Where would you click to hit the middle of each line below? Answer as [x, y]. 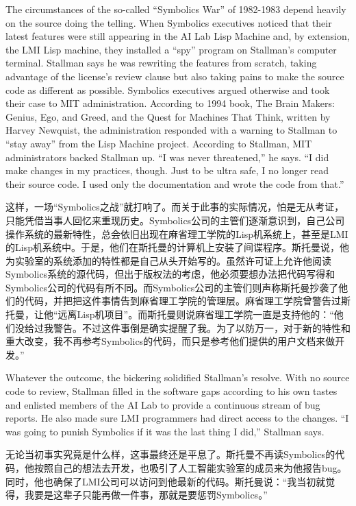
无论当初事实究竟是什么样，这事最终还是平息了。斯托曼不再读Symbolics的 [170, 454]
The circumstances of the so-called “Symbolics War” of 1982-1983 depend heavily [176, 9]
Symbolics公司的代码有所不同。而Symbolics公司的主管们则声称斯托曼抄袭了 [172, 287]
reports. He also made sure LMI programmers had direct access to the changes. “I [177, 418]
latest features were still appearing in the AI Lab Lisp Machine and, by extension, [178, 36]
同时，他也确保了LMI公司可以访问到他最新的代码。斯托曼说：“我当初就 [166, 481]
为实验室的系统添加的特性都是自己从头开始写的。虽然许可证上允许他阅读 [168, 260]
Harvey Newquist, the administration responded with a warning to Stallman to [171, 130]
